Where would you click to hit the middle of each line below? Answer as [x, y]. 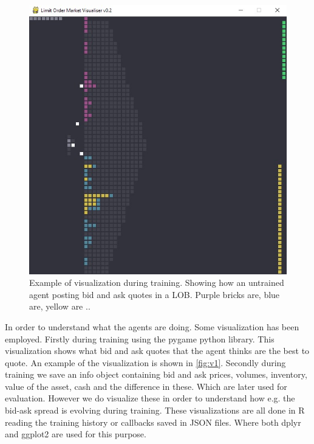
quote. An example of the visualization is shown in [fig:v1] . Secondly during [145, 362]
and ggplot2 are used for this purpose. [76, 434]
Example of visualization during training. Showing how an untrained [157, 283]
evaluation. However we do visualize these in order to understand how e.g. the [150, 398]
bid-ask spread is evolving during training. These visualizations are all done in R [155, 410]
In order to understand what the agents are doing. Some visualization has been [152, 326]
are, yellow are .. [60, 306]
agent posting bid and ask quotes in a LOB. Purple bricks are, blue [155, 294]
